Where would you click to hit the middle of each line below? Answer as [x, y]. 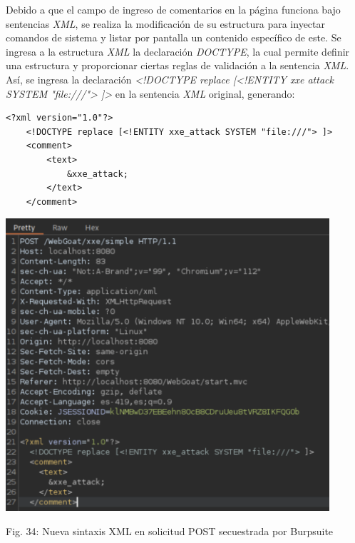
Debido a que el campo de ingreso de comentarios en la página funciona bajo [173, 9]
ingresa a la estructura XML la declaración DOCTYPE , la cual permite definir [178, 51]
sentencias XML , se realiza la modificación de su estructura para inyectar [166, 23]
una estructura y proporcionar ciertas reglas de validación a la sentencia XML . [177, 65]
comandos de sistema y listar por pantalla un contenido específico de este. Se [174, 37]
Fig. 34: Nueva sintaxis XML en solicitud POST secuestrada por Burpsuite [170, 531]
